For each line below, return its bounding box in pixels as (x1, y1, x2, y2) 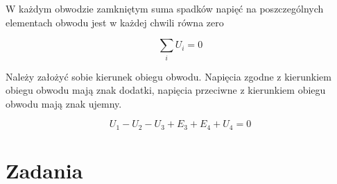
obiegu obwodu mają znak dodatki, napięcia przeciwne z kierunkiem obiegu (6, 83, 326, 97)
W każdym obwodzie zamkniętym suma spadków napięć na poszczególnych (6, 1, 324, 15)
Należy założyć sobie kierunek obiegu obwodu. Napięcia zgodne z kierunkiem (6, 69, 331, 83)
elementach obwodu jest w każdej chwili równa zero (6, 15, 224, 29)
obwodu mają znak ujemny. (6, 96, 122, 110)
